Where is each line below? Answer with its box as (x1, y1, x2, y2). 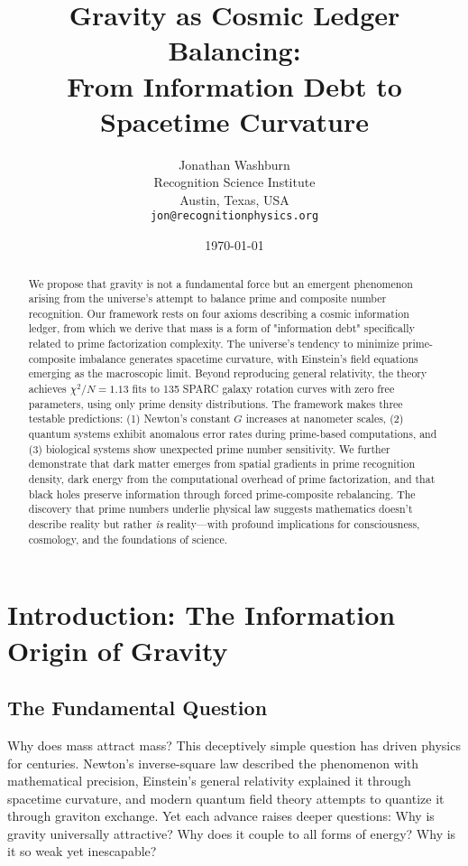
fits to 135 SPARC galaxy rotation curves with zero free (132, 381, 395, 396)
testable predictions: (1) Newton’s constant (28, 411, 231, 426)
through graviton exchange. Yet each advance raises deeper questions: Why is (7, 806, 435, 825)
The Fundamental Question (7, 694, 268, 722)
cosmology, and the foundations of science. (28, 531, 227, 546)
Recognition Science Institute (153, 172, 316, 191)
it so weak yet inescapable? (7, 842, 157, 861)
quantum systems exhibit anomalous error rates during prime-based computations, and (28, 426, 437, 442)
